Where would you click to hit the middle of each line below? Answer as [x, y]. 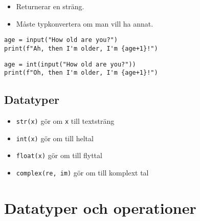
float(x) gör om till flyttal [59, 155]
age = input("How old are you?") [61, 40]
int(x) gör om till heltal [55, 138]
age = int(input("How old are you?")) [70, 64]
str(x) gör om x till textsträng [65, 121]
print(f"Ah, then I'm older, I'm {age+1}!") [81, 48]
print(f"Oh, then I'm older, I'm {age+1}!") [81, 73]
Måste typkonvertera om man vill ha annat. [85, 23]
